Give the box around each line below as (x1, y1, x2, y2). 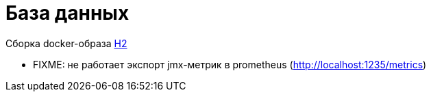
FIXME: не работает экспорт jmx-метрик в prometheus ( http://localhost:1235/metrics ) (33, 58, 427, 70)
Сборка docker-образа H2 (5, 37, 127, 49)
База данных (5, 1, 130, 25)
